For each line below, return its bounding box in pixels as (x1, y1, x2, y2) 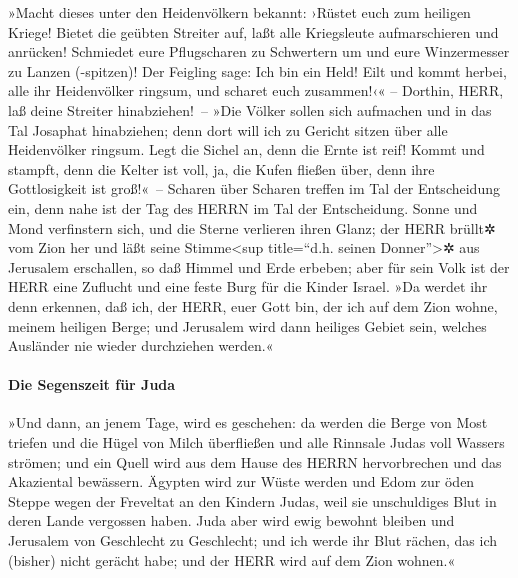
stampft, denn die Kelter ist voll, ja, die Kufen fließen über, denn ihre (8, 158, 435, 179)
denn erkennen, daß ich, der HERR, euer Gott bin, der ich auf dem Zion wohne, (8, 295, 498, 316)
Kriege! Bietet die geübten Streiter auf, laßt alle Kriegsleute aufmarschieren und (8, 21, 499, 42)
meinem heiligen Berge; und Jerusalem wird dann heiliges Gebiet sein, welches (8, 315, 487, 336)
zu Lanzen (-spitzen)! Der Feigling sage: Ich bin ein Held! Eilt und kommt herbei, (8, 60, 507, 81)
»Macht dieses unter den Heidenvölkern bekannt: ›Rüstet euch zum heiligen (8, 2, 471, 22)
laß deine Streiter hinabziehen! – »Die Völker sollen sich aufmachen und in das (8, 99, 492, 120)
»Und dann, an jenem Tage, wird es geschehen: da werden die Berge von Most (8, 412, 488, 433)
